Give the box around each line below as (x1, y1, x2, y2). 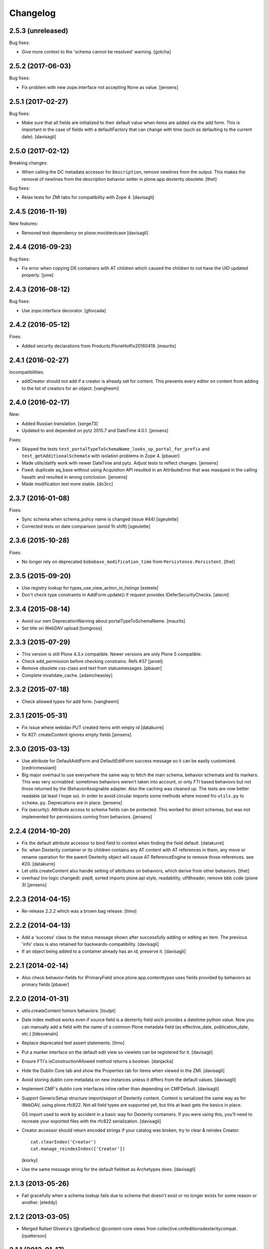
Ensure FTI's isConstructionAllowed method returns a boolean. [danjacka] (21, 1058, 174, 1064)
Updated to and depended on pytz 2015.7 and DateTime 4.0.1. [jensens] (21, 428, 169, 434)
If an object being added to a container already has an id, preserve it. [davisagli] (21, 948, 186, 954)
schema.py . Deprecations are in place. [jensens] (21, 800, 123, 806)
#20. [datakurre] (21, 861, 56, 867)
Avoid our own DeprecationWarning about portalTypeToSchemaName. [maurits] (21, 618, 185, 624)
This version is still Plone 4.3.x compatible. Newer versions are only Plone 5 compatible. (21, 651, 202, 657)
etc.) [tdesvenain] (21, 1031, 58, 1037)
